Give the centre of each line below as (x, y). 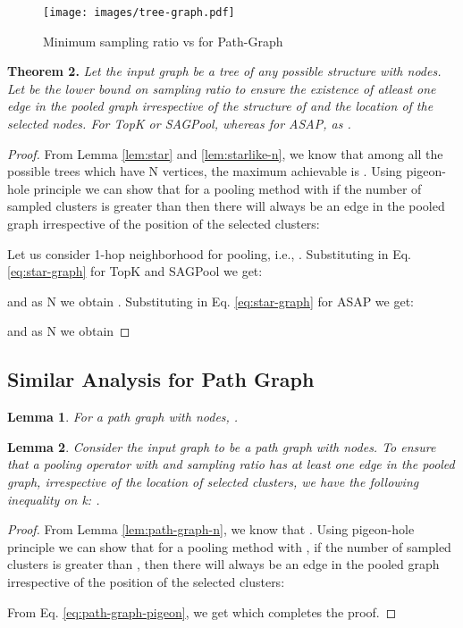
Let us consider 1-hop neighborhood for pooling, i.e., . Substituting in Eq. (209, 253)
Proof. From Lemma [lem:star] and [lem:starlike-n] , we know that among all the (225, 153)
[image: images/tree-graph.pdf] (139, 13)
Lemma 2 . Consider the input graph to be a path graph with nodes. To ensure (222, 446)
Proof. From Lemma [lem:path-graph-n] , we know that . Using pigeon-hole (211, 529)
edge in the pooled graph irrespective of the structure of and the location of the (220, 106)
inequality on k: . (54, 499)
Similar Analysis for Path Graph (161, 379)
